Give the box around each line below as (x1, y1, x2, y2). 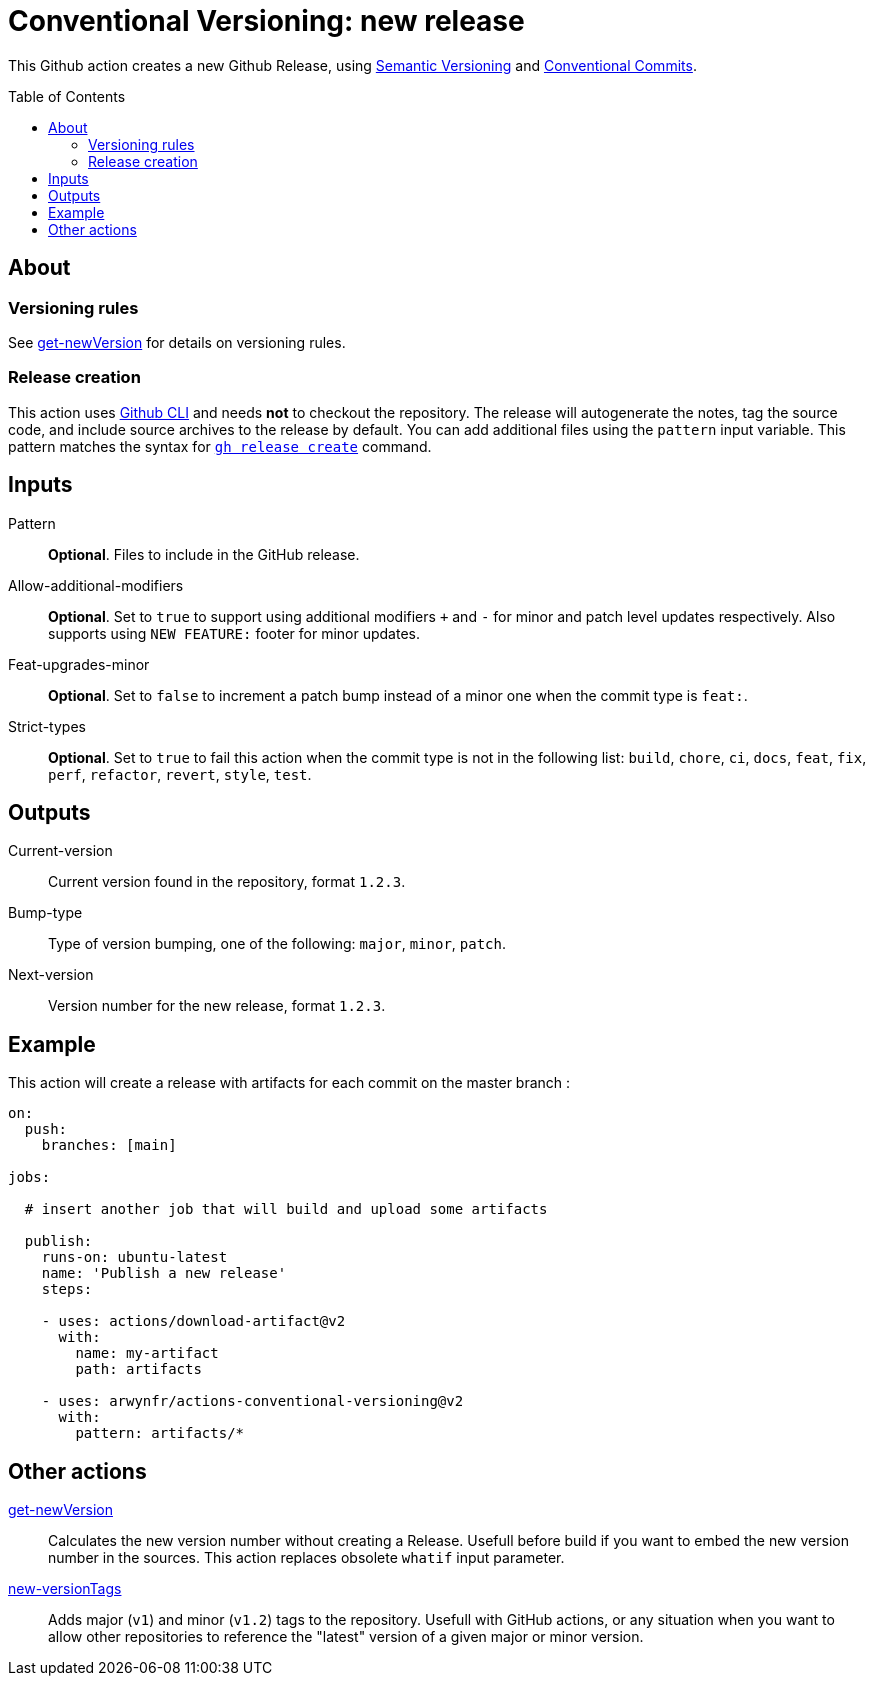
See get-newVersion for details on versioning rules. (8, 333, 346, 351)
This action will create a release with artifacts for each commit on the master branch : (8, 1074, 571, 1092)
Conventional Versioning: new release (8, 4, 525, 38)
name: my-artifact (75, 1345, 219, 1362)
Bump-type (8, 904, 83, 922)
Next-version (8, 966, 94, 984)
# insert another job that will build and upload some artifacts (24, 1201, 548, 1218)
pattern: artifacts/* (75, 1425, 245, 1442)
